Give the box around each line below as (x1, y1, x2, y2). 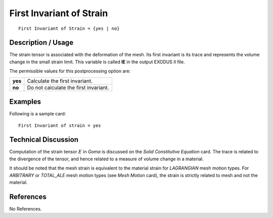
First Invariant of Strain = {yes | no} (18, 25, 120, 31)
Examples (9, 98, 41, 106)
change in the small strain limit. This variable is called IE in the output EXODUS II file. (9, 59, 185, 65)
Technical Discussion (9, 136, 78, 144)
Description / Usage (9, 38, 73, 47)
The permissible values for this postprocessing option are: (9, 68, 131, 74)
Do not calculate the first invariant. (27, 84, 109, 91)
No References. (9, 205, 42, 212)
